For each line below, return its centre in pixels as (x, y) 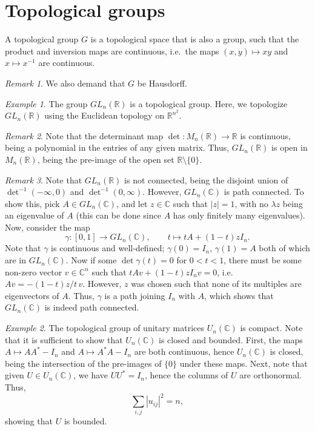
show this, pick (32, 203)
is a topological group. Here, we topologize (209, 103)
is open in (290, 147)
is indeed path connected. (92, 307)
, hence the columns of (187, 375)
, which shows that (239, 295)
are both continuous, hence (184, 351)
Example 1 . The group (46, 103)
